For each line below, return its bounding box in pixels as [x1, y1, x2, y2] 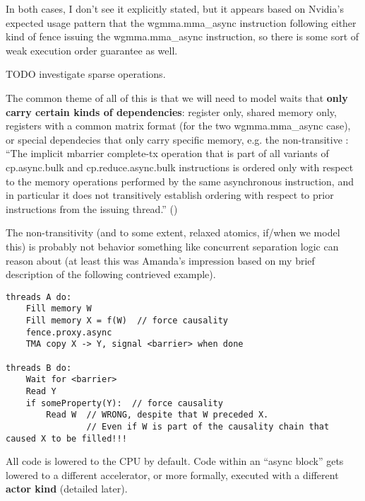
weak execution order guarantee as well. [6, 42, 178, 57]
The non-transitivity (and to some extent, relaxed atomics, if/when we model [6, 225, 340, 240]
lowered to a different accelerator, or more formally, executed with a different [6, 467, 339, 482]
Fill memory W [25, 304, 92, 314]
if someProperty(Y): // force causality [25, 398, 223, 408]
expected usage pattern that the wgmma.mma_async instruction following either [6, 15, 357, 30]
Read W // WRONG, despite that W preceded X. [46, 410, 269, 420]
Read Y [25, 386, 56, 396]
